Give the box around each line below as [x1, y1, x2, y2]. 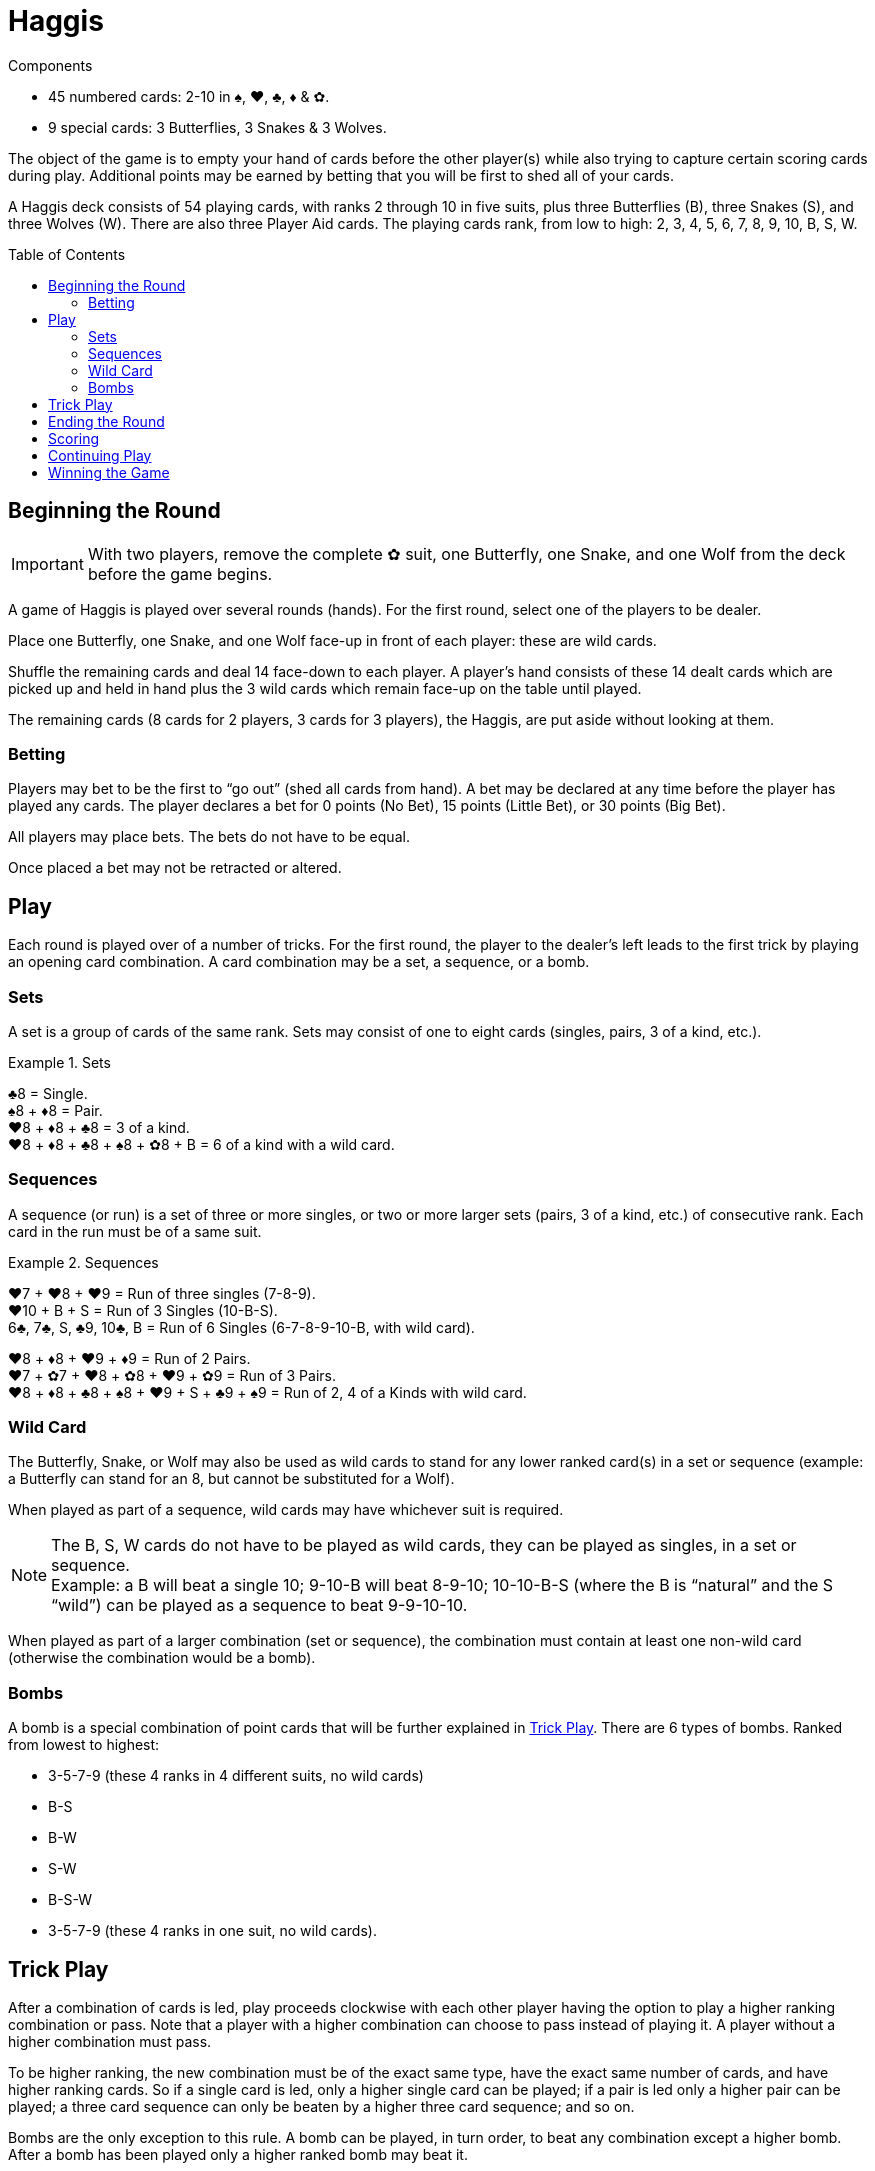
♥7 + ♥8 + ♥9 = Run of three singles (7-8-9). [8, 1284, 316, 1302]
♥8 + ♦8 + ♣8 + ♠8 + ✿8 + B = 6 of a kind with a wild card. [8, 1135, 395, 1153]
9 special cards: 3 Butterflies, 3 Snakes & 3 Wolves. [48, 118, 387, 136]
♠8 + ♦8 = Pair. [8, 1101, 103, 1119]
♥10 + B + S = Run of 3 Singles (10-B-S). [8, 1301, 278, 1319]
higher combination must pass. [8, 2033, 212, 2051]
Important [11, 553, 84, 574]
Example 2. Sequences [8, 1253, 159, 1271]
